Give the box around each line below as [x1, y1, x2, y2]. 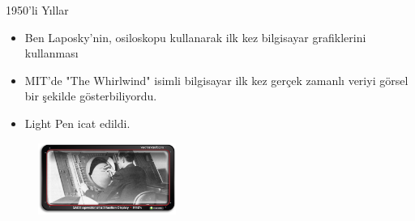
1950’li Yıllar [6, 2, 69, 18]
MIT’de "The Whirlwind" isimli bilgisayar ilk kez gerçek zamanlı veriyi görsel [24, 71, 409, 88]
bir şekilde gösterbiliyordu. [24, 87, 157, 104]
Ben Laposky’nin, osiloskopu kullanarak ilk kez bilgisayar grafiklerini [24, 28, 366, 45]
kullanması [24, 45, 79, 62]
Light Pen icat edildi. [24, 114, 130, 131]
